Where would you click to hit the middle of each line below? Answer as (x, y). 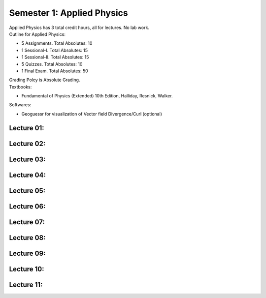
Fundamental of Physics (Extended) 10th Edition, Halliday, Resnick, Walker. (97, 96)
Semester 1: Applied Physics (68, 13)
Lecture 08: (27, 238)
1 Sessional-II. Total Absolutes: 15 (55, 57)
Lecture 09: (27, 253)
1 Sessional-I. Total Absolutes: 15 (55, 50)
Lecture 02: (27, 143)
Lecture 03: (27, 159)
